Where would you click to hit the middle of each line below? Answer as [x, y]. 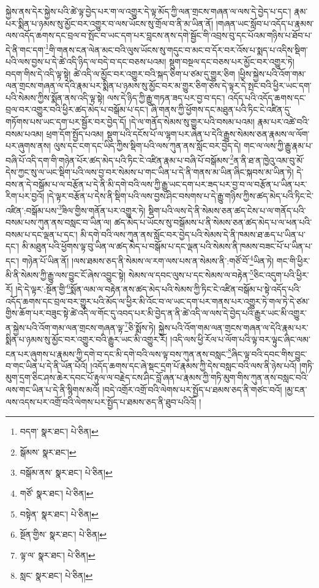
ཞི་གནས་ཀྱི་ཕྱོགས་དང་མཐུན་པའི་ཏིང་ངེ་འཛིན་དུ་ [221, 109]
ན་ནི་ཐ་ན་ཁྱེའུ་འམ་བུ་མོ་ [269, 160]
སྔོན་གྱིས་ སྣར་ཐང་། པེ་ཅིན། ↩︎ [63, 534]
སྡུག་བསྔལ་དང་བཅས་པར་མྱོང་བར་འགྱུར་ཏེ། [231, 62]
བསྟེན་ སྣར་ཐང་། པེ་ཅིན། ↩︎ [59, 514]
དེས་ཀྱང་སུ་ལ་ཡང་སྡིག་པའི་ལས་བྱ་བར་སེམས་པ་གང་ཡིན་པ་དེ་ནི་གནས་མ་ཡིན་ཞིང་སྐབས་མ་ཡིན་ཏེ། [150, 172]
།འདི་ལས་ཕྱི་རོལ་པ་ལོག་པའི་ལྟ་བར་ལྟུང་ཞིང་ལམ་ [240, 339]
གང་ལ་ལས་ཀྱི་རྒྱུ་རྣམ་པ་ [278, 146]
